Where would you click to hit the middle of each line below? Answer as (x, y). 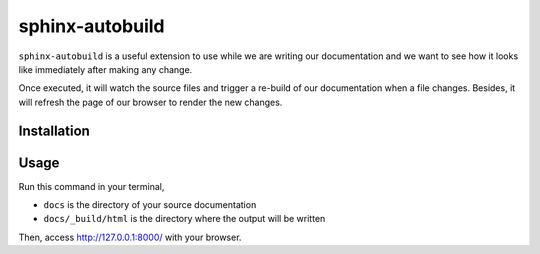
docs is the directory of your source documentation (150, 205)
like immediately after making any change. (105, 69)
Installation (54, 130)
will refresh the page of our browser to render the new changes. (150, 102)
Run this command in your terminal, (91, 186)
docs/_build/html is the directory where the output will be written (184, 219)
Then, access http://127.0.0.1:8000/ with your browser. (130, 237)
